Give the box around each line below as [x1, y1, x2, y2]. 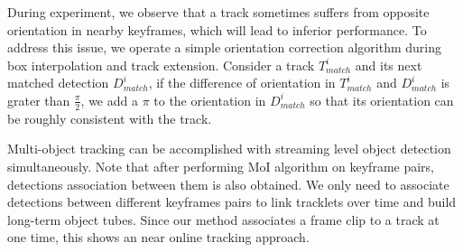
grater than [7, 90, 70, 109]
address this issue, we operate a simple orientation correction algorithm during [7, 38, 442, 57]
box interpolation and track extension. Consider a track [7, 55, 315, 74]
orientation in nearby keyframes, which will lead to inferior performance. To [7, 20, 427, 39]
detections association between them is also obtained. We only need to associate [7, 174, 449, 193]
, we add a [80, 90, 138, 109]
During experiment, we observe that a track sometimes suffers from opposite [7, 3, 430, 21]
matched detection [7, 73, 109, 92]
